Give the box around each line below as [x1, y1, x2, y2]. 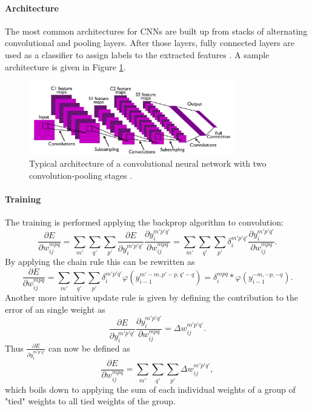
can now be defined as [48, 341, 130, 354]
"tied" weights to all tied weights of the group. [5, 395, 176, 407]
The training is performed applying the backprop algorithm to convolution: [5, 216, 284, 229]
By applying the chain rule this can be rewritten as [5, 255, 195, 267]
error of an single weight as [5, 302, 105, 315]
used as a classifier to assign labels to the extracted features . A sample [5, 48, 270, 61]
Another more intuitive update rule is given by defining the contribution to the [5, 291, 299, 304]
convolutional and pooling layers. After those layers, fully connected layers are [5, 36, 295, 49]
